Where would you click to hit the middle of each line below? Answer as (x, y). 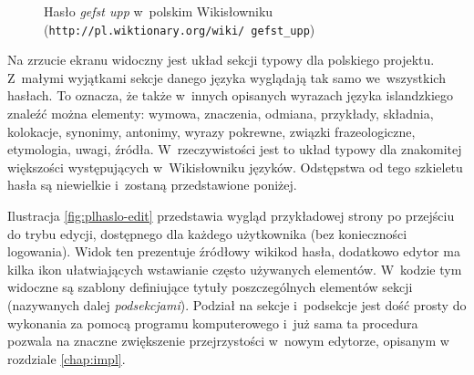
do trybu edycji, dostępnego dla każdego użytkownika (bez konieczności (207, 233)
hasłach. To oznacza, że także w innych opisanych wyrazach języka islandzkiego (231, 95)
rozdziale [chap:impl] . (67, 358)
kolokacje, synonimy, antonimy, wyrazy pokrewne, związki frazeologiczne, (211, 131)
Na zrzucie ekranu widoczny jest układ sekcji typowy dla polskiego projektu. (221, 60)
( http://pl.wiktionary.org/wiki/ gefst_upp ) (180, 29)
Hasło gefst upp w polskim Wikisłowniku (159, 11)
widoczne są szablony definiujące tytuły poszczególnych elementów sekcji (210, 287)
